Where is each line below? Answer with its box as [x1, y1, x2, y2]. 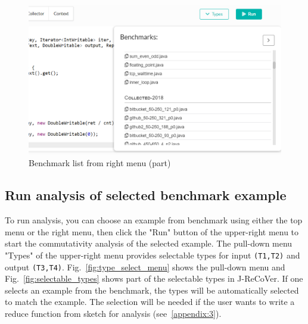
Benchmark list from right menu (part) [29, 157, 171, 169]
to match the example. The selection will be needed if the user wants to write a [5, 295, 295, 308]
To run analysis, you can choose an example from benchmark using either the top [5, 214, 303, 226]
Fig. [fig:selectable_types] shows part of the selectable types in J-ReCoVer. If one [5, 272, 303, 285]
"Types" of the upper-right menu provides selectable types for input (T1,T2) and [5, 248, 300, 261]
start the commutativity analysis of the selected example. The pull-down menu [5, 237, 293, 250]
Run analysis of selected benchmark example [5, 186, 287, 204]
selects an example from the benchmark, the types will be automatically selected [5, 283, 299, 296]
